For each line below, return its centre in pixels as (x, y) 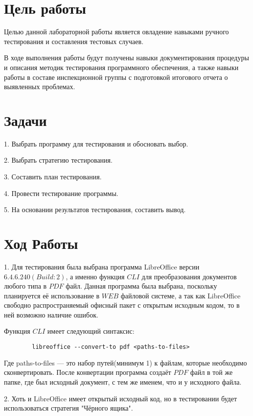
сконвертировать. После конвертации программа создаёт (88, 372)
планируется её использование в (52, 295)
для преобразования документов (189, 276)
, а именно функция (95, 276)
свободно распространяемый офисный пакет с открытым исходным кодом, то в (122, 305)
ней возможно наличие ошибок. (51, 314)
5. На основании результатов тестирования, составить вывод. (95, 209)
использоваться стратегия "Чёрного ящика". (69, 408)
